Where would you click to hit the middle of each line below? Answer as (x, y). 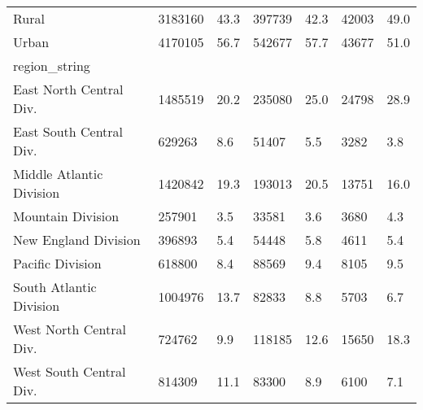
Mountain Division (66, 216)
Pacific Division (57, 263)
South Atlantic (55, 287)
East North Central (68, 89)
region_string (52, 65)
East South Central (68, 131)
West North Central (70, 329)
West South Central (70, 371)
